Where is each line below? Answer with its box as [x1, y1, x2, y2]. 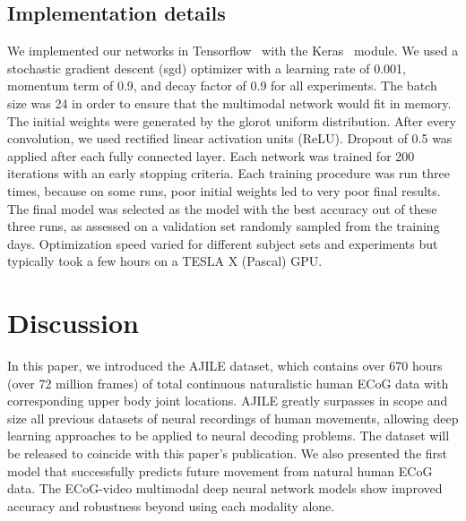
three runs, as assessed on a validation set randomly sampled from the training [7, 217, 440, 235]
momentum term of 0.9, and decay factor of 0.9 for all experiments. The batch [7, 76, 437, 95]
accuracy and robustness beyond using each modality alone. [7, 496, 335, 515]
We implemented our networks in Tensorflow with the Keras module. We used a [7, 41, 459, 60]
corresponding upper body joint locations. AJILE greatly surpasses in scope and [7, 391, 448, 410]
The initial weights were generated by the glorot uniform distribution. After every [7, 111, 456, 130]
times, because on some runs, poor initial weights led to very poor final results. [7, 181, 441, 200]
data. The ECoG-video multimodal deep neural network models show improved [7, 479, 443, 498]
